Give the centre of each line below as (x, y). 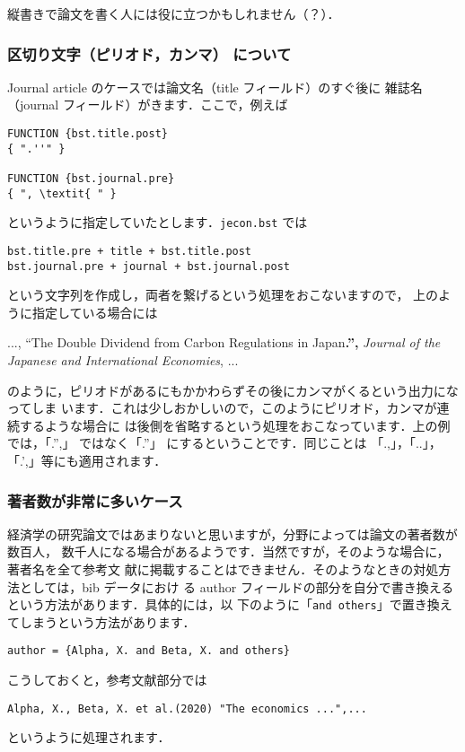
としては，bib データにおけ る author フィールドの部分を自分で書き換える (237, 586)
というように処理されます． (89, 737)
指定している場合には (95, 312)
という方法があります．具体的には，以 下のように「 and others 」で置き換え (230, 604)
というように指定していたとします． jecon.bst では (158, 222)
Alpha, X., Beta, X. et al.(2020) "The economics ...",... (187, 708)
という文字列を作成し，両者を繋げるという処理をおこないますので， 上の (223, 295)
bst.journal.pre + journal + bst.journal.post (149, 266)
